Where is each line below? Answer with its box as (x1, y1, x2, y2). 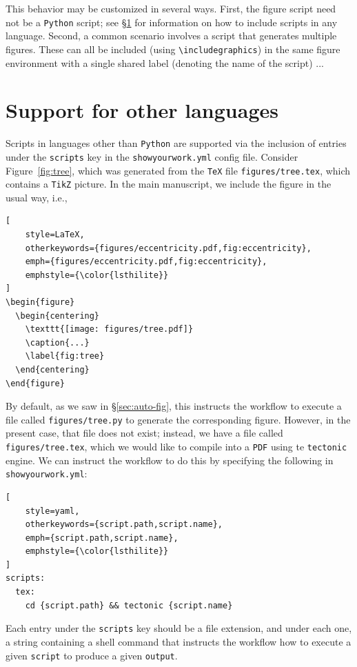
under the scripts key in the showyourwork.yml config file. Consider (6, 149, 298, 163)
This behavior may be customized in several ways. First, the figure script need (6, 1, 336, 15)
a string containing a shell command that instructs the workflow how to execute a (6, 634, 351, 648)
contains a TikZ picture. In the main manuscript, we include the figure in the (6, 177, 331, 191)
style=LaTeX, (25, 230, 85, 240)
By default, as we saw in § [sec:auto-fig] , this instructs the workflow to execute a (6, 399, 342, 413)
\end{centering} (15, 364, 90, 375)
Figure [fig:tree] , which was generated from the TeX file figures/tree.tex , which (6, 163, 351, 177)
